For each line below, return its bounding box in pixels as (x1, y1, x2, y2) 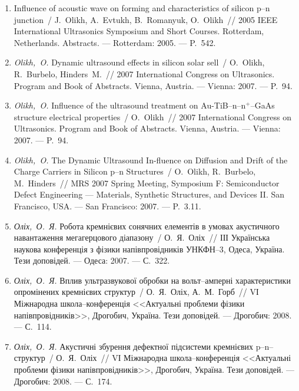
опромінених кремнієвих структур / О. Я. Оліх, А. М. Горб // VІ (14, 285, 259, 298)
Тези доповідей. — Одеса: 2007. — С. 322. (14, 254, 170, 267)
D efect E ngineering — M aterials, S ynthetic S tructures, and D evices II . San (14, 188, 285, 201)
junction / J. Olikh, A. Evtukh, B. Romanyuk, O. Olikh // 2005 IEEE (14, 13, 278, 25)
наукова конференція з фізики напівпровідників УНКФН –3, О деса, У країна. (14, 242, 285, 255)
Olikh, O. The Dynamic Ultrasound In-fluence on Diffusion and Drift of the (14, 153, 288, 166)
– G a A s (250, 99, 275, 111)
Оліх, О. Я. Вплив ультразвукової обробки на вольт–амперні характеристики (14, 274, 291, 286)
